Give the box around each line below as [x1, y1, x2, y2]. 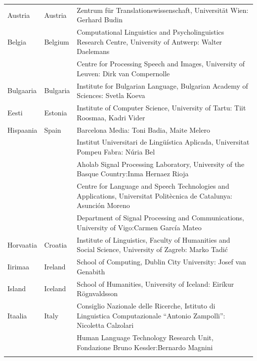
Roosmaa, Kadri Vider [77, 112, 145, 122]
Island [7, 283, 26, 294]
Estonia [44, 107, 67, 117]
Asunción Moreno [77, 200, 130, 210]
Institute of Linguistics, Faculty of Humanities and [77, 234, 230, 245]
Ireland [44, 261, 66, 271]
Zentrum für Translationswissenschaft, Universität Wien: [77, 4, 249, 15]
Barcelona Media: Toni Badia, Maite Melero [77, 124, 210, 135]
